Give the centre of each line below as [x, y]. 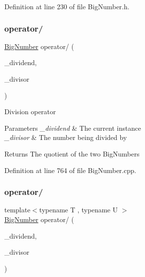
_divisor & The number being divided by [66, 137]
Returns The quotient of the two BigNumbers [72, 153]
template [17, 210]
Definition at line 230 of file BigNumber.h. [67, 6]
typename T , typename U [79, 210]
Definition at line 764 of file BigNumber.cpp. [70, 170]
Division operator [30, 112]
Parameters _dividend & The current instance [73, 128]
